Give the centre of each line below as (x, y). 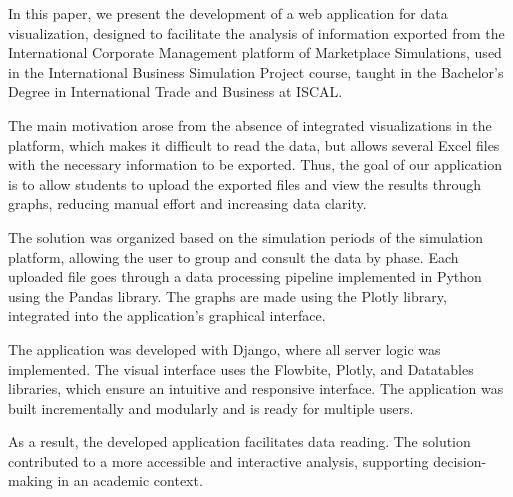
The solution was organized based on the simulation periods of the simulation (245, 236)
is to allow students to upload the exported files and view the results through (245, 183)
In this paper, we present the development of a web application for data (228, 13)
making (30, 480)
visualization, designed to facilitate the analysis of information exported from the (256, 32)
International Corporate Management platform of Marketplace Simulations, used (255, 52)
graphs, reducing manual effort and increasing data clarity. (187, 203)
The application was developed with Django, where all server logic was (224, 348)
